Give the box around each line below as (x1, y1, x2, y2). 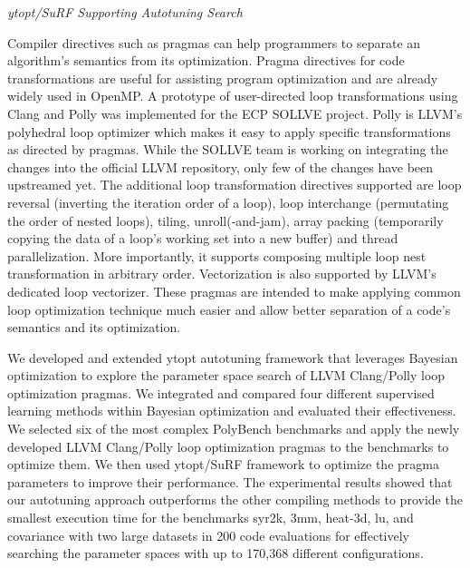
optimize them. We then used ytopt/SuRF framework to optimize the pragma (7, 455, 439, 474)
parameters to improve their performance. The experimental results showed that (7, 472, 453, 491)
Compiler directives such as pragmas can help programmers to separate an (7, 33, 421, 52)
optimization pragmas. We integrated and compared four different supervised (7, 383, 435, 402)
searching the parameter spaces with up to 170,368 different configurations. (7, 544, 424, 563)
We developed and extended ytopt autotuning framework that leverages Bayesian (7, 348, 458, 367)
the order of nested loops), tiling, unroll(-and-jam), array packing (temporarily (7, 211, 444, 230)
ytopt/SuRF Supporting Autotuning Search (7, 3, 243, 21)
